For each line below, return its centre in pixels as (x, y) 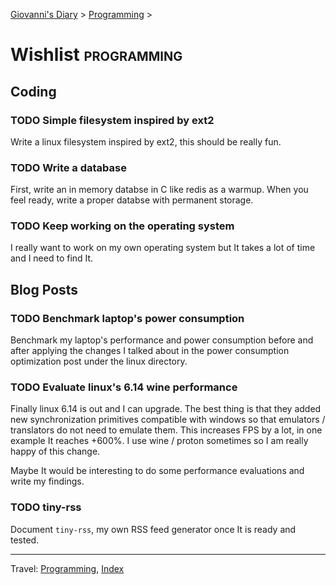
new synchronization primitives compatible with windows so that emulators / (168, 420)
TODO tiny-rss (46, 507)
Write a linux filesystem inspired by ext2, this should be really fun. (146, 141)
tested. (25, 540)
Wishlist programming (96, 55)
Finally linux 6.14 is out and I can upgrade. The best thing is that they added (166, 409)
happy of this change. (55, 451)
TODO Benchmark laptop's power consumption (127, 318)
